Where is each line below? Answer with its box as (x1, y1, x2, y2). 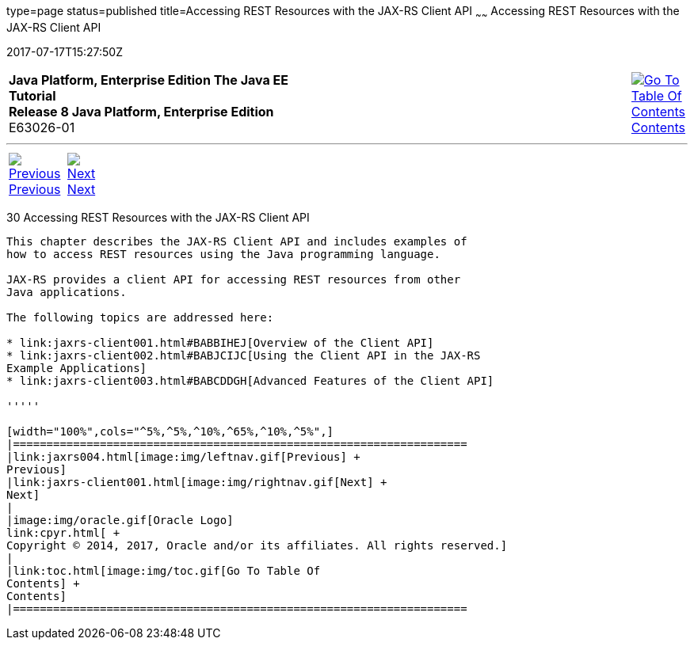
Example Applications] (6, 361, 147, 374)
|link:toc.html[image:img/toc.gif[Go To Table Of (6, 564, 321, 577)
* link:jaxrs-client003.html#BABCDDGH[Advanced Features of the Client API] (6, 374, 494, 387)
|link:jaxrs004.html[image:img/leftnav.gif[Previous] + (6, 450, 360, 463)
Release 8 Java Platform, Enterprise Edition (9, 103, 274, 120)
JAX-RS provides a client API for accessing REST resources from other (6, 272, 461, 286)
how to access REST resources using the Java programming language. (6, 247, 440, 260)
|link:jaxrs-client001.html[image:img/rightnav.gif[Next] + (6, 475, 387, 488)
